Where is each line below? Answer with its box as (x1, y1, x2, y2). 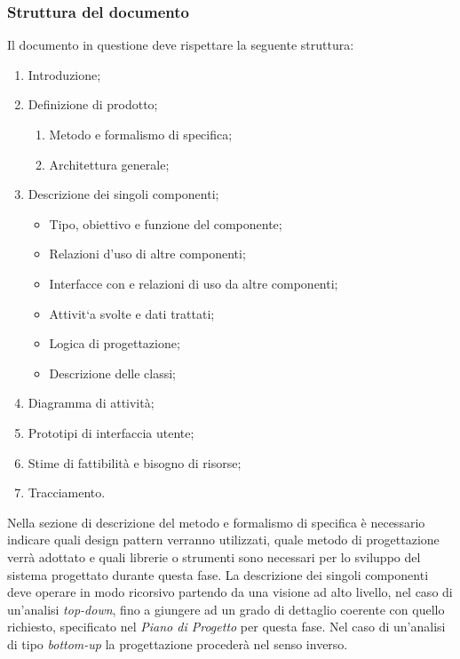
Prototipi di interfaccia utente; (28, 423, 194, 441)
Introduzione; (28, 65, 101, 83)
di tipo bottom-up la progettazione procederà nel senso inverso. (7, 634, 348, 653)
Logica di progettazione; (49, 334, 180, 353)
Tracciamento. (28, 483, 106, 502)
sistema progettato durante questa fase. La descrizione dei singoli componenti (7, 565, 429, 584)
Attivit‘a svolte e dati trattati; (49, 304, 215, 322)
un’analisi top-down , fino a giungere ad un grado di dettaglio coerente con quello (7, 599, 445, 618)
